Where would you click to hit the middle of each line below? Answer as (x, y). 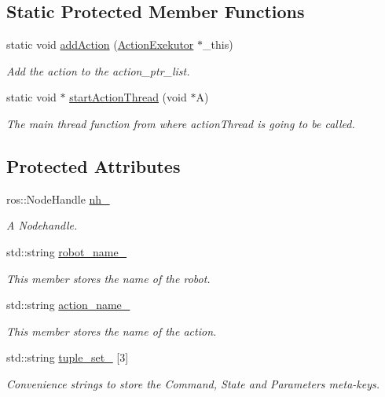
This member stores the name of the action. (112, 331)
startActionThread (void (128, 97)
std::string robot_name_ (67, 251)
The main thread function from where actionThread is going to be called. (181, 123)
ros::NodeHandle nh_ (58, 198)
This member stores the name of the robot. (108, 278)
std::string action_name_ (68, 305)
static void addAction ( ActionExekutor (100, 44)
